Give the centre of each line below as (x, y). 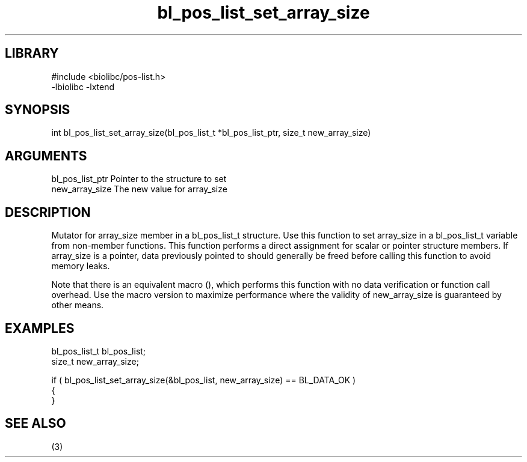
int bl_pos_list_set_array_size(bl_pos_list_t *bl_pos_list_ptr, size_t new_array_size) (211, 133)
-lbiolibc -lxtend (83, 87)
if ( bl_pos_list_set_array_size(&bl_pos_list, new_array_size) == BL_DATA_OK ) (204, 380)
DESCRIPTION (48, 212)
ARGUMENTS (46, 156)
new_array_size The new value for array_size (139, 189)
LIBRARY (32, 53)
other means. (78, 305)
